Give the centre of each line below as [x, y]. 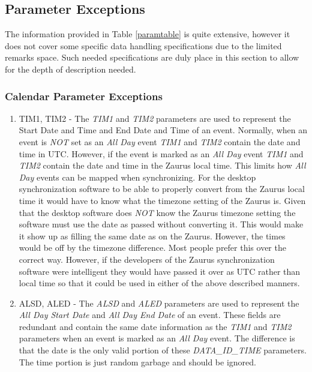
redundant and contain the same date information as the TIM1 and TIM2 [155, 326]
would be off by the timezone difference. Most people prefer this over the [152, 247]
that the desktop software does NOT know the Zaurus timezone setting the [157, 212]
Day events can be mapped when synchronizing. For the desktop [137, 177]
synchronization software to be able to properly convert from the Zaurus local [162, 189]
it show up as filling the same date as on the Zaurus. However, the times [152, 235]
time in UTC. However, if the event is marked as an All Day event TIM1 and [161, 153]
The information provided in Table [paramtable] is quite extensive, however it [148, 34]
